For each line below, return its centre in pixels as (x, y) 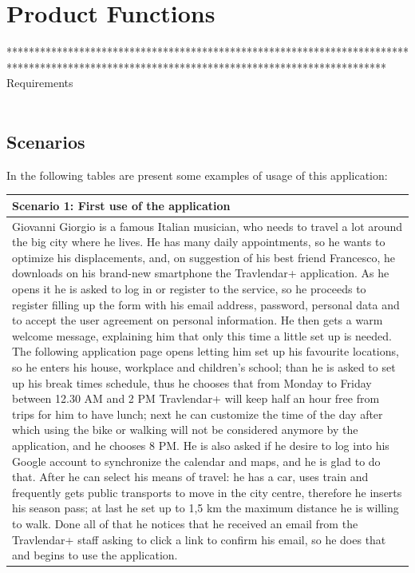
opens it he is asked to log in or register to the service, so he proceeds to (189, 289)
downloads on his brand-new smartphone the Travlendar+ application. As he (201, 273)
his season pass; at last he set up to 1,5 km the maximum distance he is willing (206, 508)
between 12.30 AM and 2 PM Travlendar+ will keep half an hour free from (196, 398)
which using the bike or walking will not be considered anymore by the (185, 430)
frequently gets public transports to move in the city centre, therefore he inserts (207, 492)
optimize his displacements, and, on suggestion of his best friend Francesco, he (204, 257)
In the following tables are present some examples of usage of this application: (197, 175)
